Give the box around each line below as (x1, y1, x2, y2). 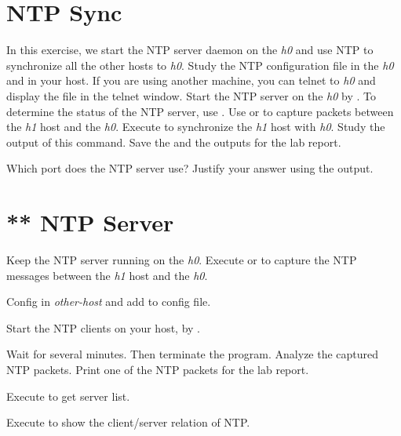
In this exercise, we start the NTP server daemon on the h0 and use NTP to (6, 42, 374, 58)
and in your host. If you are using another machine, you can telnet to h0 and (6, 72, 376, 89)
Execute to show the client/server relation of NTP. (6, 414, 250, 431)
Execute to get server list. (6, 387, 130, 404)
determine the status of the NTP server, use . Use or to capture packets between (6, 103, 394, 119)
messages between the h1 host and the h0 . (6, 267, 208, 283)
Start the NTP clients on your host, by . (6, 319, 200, 336)
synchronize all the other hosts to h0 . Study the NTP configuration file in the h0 (6, 56, 394, 73)
